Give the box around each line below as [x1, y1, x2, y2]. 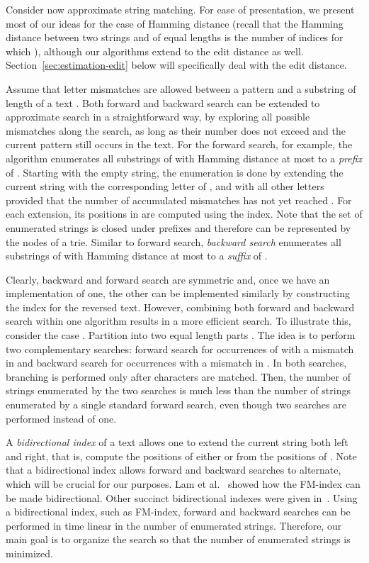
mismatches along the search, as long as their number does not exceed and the [6, 123, 346, 138]
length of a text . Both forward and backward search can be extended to [6, 95, 320, 110]
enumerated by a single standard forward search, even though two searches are [6, 397, 346, 412]
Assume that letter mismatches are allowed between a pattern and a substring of [6, 81, 356, 96]
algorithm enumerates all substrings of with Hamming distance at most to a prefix [6, 150, 363, 165]
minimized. [6, 545, 53, 560]
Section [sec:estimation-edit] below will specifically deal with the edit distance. [6, 57, 347, 72]
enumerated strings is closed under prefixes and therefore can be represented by [6, 220, 351, 235]
